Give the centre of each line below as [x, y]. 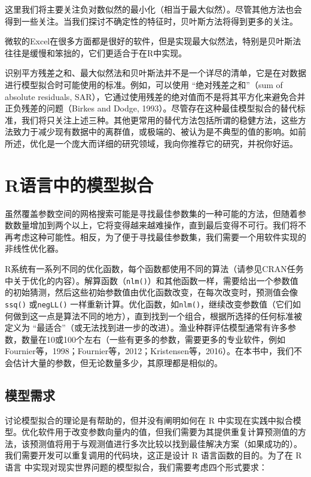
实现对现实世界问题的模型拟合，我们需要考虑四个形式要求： [150, 467]
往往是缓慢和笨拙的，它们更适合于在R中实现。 [96, 52]
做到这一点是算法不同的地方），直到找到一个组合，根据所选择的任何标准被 [157, 316]
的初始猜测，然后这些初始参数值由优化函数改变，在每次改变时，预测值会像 [151, 292]
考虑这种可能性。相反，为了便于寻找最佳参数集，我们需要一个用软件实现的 [159, 236]
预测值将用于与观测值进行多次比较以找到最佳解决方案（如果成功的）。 [166, 443]
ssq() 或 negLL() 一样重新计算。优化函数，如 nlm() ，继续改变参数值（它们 [149, 304]
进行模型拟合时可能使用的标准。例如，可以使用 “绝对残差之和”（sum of [144, 84]
